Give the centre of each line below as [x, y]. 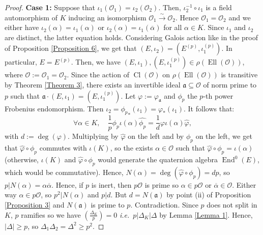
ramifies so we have [51, 214]
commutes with [63, 148]
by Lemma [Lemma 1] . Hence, [206, 214]
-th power [218, 95]
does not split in [232, 204]
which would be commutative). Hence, [64, 172]
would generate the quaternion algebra [158, 159]
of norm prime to [230, 84]
